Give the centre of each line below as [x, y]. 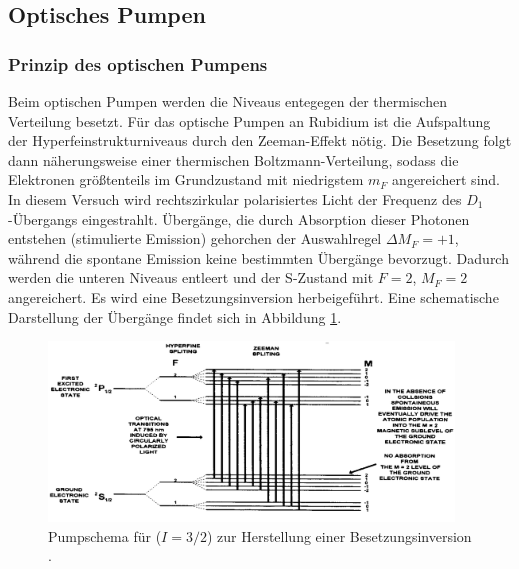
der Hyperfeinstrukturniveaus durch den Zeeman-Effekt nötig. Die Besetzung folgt [260, 140]
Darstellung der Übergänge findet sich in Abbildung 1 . [175, 316]
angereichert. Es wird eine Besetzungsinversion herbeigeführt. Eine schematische [253, 296]
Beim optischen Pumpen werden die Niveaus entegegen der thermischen [227, 101]
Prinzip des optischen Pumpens [138, 63]
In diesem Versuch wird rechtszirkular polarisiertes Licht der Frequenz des [235, 198]
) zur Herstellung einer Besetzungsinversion [339, 535]
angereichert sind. [446, 179]
